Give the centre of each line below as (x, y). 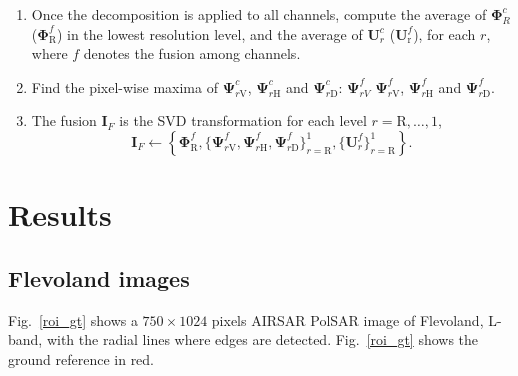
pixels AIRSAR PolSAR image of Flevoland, (347, 319)
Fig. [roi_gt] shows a (73, 319)
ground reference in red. (81, 358)
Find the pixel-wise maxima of (124, 86)
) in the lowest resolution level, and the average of (209, 33)
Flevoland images (99, 277)
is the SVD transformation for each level (243, 120)
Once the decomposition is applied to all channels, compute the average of (259, 14)
